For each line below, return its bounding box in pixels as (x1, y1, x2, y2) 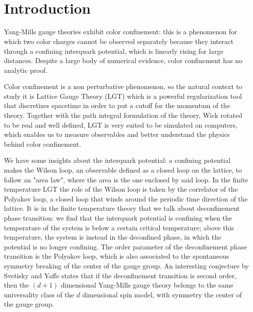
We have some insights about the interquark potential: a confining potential (4, 155, 231, 165)
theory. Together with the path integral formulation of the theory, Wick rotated (4, 110, 242, 120)
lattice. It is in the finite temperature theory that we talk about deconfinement (4, 203, 240, 213)
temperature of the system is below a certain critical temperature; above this (4, 222, 234, 232)
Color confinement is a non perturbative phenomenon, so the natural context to (4, 81, 242, 91)
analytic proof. (4, 65, 48, 75)
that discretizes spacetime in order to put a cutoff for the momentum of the (4, 100, 231, 111)
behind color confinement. (4, 138, 81, 149)
